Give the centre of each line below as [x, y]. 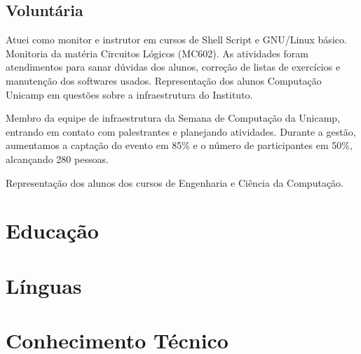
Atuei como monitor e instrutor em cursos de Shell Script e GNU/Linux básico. [176, 40]
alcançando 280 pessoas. [57, 158]
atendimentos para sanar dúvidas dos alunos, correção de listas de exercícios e [173, 67]
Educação [52, 231]
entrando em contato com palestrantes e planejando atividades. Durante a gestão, [181, 131]
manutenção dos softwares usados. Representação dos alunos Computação [164, 80]
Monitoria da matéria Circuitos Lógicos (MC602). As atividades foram [157, 53]
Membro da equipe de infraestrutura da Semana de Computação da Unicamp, [173, 118]
